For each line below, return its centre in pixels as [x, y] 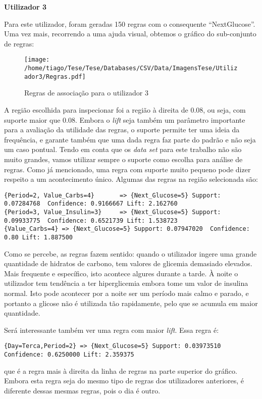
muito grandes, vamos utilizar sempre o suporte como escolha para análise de [123, 159]
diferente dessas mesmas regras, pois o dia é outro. [82, 390]
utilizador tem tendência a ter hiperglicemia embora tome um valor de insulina [126, 283]
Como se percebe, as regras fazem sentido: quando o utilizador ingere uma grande [130, 253]
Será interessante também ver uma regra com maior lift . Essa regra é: [112, 330]
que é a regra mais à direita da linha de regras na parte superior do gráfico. [121, 370]
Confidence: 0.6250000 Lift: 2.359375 [69, 355]
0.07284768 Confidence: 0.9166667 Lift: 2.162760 [91, 204]
